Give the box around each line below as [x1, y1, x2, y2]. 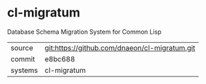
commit [10, 54, 35, 63]
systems [10, 65, 38, 75]
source [10, 43, 33, 52]
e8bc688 [44, 54, 75, 63]
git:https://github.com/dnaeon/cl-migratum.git [44, 43, 196, 52]
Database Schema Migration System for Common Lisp [7, 28, 162, 36]
